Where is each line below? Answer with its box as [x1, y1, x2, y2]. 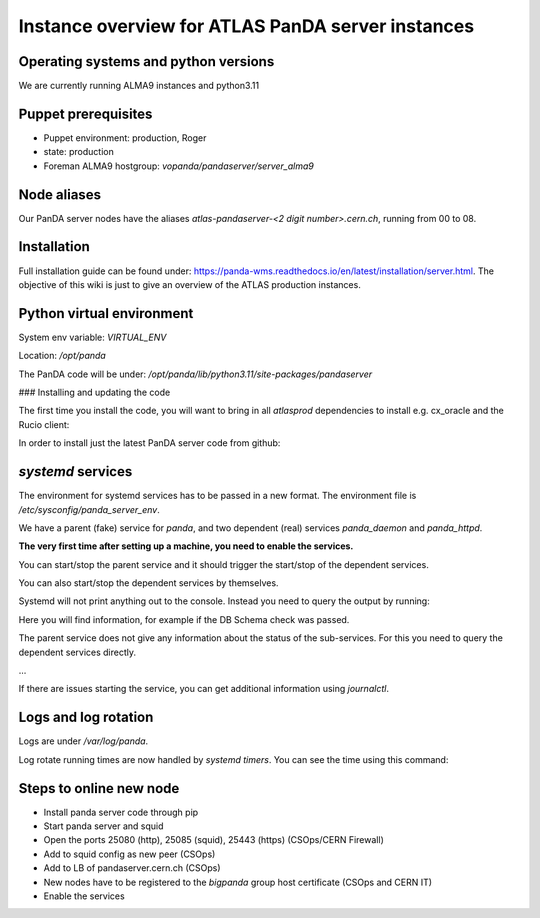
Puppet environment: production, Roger [43, 131, 207, 144]
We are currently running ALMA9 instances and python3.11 [18, 80, 260, 92]
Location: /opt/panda [18, 350, 107, 362]
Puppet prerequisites [18, 105, 153, 122]
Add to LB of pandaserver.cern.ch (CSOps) [43, 862, 221, 874]
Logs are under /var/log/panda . [18, 735, 149, 747]
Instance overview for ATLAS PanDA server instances [18, 15, 475, 37]
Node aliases [18, 186, 102, 203]
